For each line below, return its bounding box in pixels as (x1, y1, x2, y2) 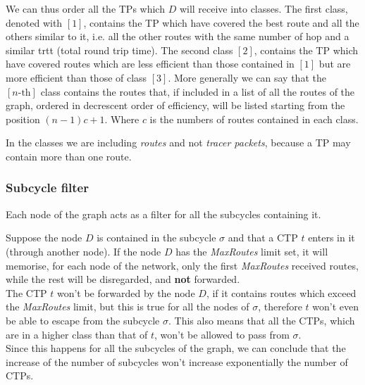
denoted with (6, 15, 63, 30)
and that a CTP (228, 230, 298, 245)
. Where (104, 111, 140, 126)
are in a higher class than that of (6, 327, 148, 341)
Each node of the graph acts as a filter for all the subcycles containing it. (6, 206, 321, 221)
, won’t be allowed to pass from (154, 327, 290, 341)
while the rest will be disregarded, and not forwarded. (6, 272, 240, 286)
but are (318, 56, 351, 71)
